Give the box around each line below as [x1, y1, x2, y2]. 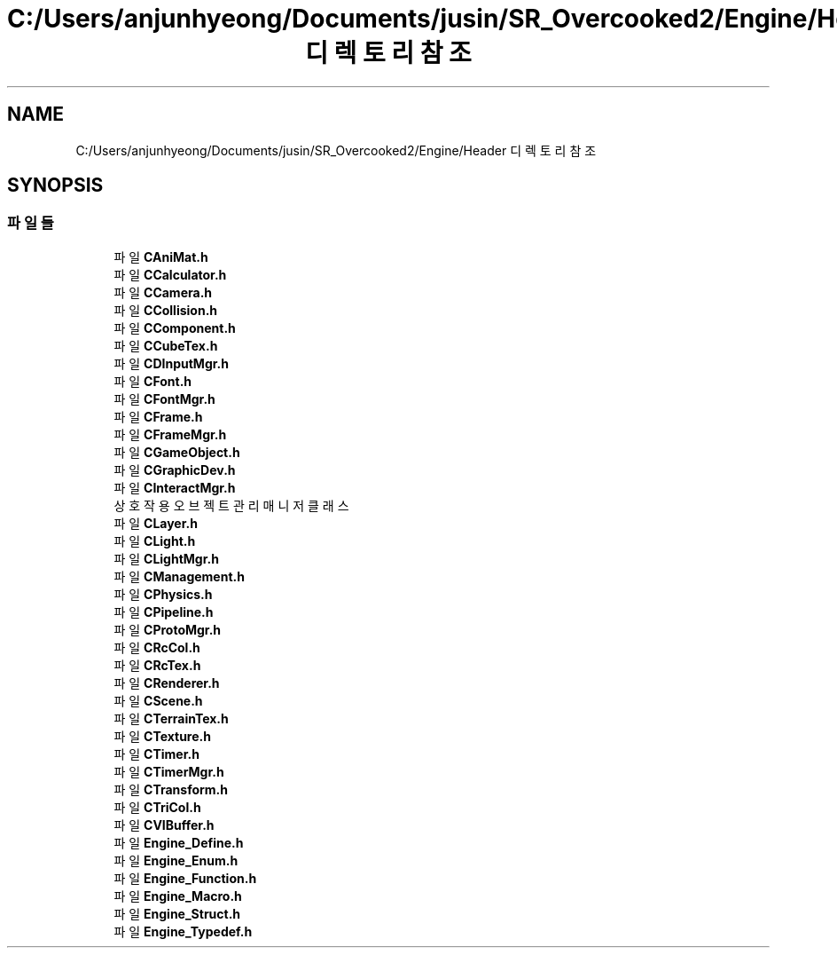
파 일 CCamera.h [113, 284, 213, 300]
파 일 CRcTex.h [113, 657, 201, 673]
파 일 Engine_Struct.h [113, 905, 241, 921]
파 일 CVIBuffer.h [113, 817, 215, 833]
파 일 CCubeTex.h [113, 337, 218, 353]
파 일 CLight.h [113, 533, 196, 549]
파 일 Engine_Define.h [113, 834, 244, 850]
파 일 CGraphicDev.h [113, 462, 236, 477]
